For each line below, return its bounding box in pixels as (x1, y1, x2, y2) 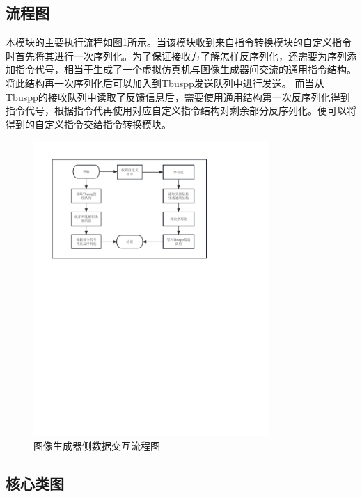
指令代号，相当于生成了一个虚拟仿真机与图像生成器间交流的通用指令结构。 (15, 62, 356, 77)
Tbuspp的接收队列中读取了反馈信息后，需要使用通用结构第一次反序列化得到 (6, 89, 350, 104)
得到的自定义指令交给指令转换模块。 (6, 116, 171, 131)
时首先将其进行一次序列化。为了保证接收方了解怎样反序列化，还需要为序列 (6, 48, 347, 63)
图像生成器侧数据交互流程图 (33, 438, 160, 452)
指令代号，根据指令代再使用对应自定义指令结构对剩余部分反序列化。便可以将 (6, 103, 356, 118)
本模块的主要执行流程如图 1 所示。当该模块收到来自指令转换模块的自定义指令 (6, 35, 352, 49)
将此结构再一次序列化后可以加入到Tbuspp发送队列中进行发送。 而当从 (6, 75, 324, 90)
